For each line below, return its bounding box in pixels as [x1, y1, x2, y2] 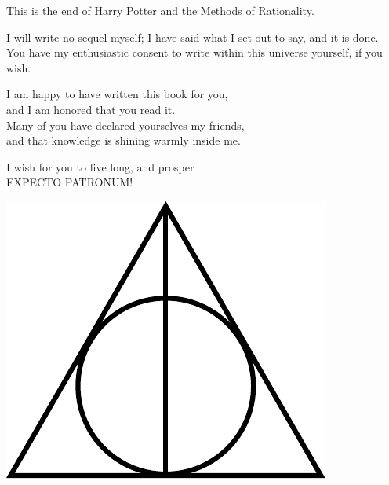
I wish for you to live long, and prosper [6, 158, 194, 175]
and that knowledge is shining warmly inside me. [6, 132, 241, 149]
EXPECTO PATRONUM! [6, 174, 133, 190]
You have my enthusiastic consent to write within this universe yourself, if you [6, 44, 383, 61]
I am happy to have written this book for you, [6, 86, 228, 102]
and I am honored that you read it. [6, 101, 176, 117]
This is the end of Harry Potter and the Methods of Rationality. [6, 2, 314, 18]
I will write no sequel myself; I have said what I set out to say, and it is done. [6, 28, 379, 45]
